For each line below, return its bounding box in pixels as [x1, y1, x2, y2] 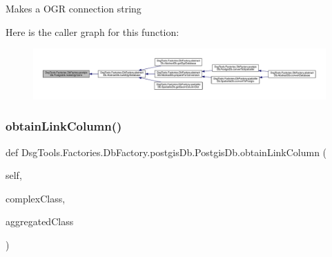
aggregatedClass [6, 214, 74, 229]
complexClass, [6, 191, 66, 205]
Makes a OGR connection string [6, 1, 141, 15]
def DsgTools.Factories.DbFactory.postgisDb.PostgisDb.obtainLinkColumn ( [6, 144, 327, 159]
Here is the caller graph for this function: [6, 24, 179, 39]
